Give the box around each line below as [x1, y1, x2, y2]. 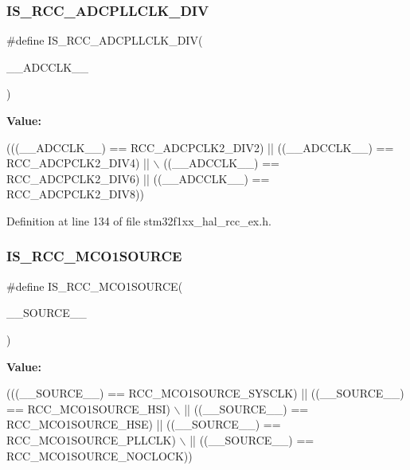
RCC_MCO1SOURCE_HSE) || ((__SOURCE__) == [6, 416, 281, 433]
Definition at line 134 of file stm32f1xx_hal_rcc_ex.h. [6, 212, 271, 229]
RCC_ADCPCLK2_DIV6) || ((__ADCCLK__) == [6, 170, 270, 186]
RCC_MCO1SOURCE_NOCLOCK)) [6, 447, 193, 464]
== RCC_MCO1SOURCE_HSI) [6, 400, 170, 417]
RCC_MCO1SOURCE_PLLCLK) [6, 431, 176, 448]
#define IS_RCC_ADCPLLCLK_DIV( [6, 32, 203, 49]
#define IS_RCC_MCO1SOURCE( [6, 277, 183, 294]
